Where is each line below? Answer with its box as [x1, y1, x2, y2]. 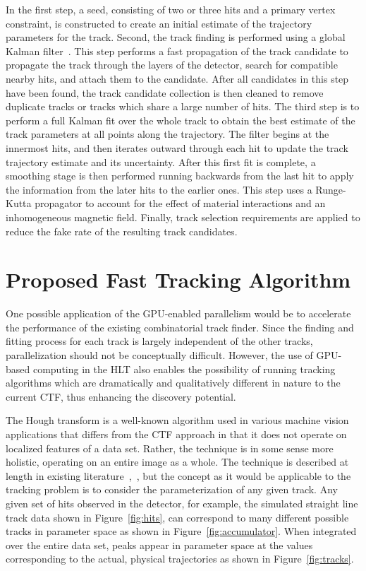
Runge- [315, 182, 346, 196]
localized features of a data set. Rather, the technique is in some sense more [6, 440, 334, 455]
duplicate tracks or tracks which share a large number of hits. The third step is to [6, 99, 360, 114]
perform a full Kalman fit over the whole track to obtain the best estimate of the [6, 112, 355, 127]
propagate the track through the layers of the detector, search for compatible [6, 57, 338, 72]
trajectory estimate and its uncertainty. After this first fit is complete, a [6, 154, 316, 169]
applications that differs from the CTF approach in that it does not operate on [6, 426, 347, 441]
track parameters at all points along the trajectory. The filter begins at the [6, 126, 329, 141]
